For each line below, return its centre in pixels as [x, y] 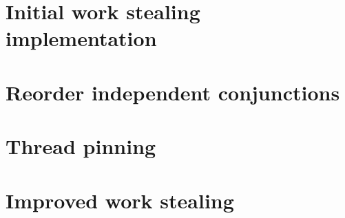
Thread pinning [81, 146]
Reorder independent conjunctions [173, 92]
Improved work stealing [120, 200]
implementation [81, 38]
